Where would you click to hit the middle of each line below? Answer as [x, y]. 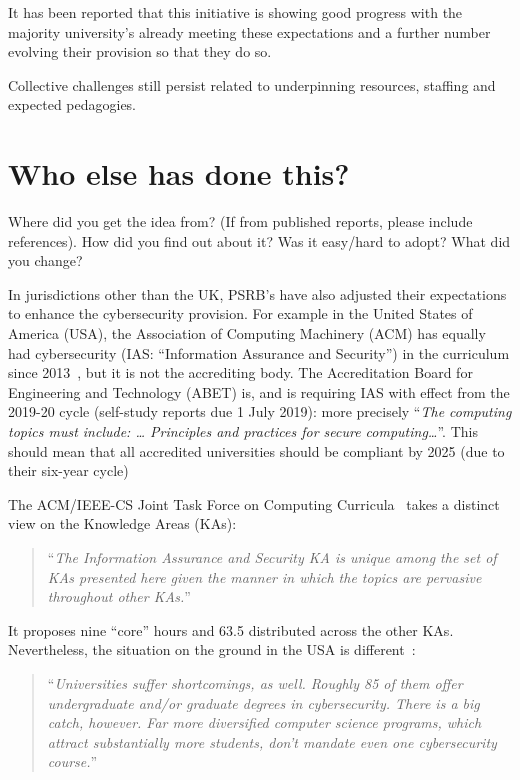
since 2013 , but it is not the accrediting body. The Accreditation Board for [240, 372]
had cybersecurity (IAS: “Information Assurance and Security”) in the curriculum [259, 352]
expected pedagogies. [72, 104]
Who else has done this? [179, 173]
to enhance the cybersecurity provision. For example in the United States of [240, 313]
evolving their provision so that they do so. [140, 51]
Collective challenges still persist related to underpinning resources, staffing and [252, 84]
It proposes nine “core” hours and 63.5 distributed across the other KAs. [231, 629]
